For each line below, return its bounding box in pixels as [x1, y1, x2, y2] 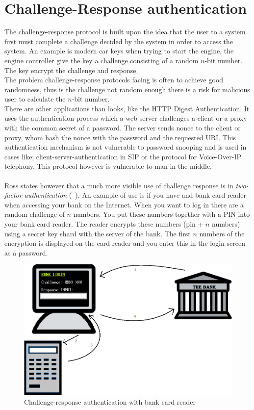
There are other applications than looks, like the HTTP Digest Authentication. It [4, 103, 250, 113]
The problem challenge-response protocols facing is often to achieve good [4, 75, 224, 85]
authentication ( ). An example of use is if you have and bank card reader [24, 190, 247, 200]
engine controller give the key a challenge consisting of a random [4, 55, 199, 65]
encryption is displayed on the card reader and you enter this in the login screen [4, 238, 245, 248]
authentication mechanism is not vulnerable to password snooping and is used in [4, 142, 247, 152]
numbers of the [199, 228, 245, 238]
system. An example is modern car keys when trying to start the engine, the [4, 46, 234, 56]
